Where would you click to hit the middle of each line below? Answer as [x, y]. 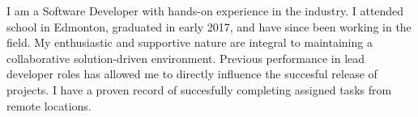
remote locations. [49, 105]
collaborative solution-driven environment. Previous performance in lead [186, 58]
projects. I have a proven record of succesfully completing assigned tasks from [199, 89]
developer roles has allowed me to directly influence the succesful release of [192, 74]
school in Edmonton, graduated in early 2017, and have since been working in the [209, 26]
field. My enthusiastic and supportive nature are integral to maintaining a [190, 42]
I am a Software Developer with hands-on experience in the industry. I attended [205, 10]
